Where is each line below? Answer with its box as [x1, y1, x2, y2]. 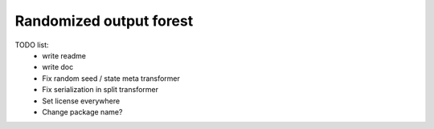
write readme [42, 50, 86, 60]
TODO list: [14, 40, 49, 50]
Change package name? [42, 107, 123, 116]
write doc [42, 62, 74, 72]
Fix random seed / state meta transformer [42, 73, 181, 83]
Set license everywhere [42, 96, 121, 106]
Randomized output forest [14, 12, 194, 30]
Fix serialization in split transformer [42, 85, 158, 95]
